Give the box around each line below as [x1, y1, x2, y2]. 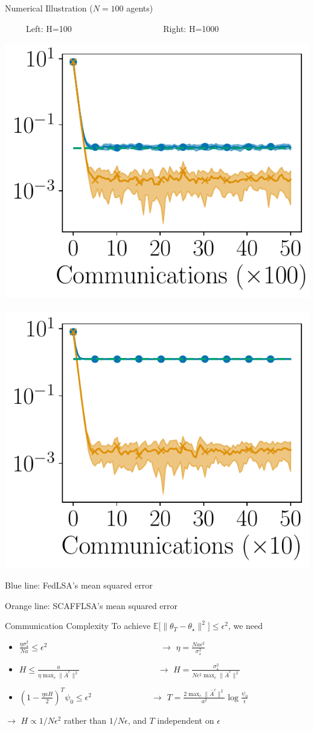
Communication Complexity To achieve [5, 619, 151, 632]
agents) [126, 2, 153, 14]
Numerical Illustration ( [5, 2, 93, 14]
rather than [63, 713, 107, 726]
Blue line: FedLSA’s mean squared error [5, 579, 153, 592]
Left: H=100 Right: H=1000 [25, 22, 219, 34]
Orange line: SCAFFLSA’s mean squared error [5, 599, 178, 611]
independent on [157, 713, 214, 726]
